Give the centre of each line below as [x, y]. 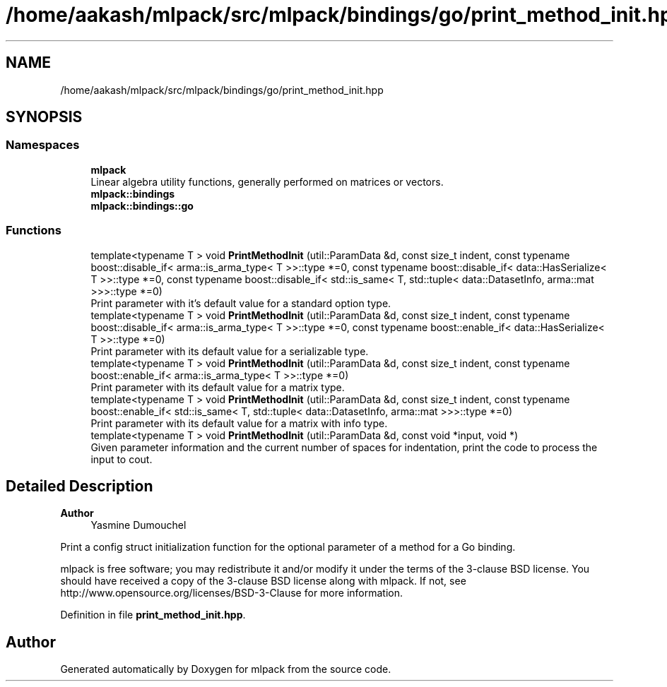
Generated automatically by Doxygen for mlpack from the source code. [226, 669]
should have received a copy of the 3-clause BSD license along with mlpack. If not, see [263, 581]
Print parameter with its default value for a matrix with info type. [239, 423]
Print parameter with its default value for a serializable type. [230, 351]
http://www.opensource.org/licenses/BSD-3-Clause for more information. [231, 593]
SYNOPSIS [44, 117]
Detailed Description [79, 486]
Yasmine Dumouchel [138, 525]
